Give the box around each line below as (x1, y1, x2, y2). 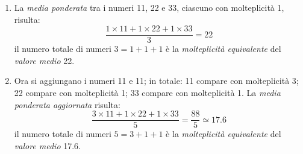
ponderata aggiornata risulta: (14, 98, 120, 111)
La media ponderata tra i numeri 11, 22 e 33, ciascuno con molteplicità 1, (14, 1, 284, 13)
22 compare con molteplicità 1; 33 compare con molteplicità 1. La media (14, 86, 281, 99)
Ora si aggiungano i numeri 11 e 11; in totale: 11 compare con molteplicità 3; (14, 74, 299, 87)
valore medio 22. (14, 54, 75, 66)
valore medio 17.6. (14, 139, 81, 152)
